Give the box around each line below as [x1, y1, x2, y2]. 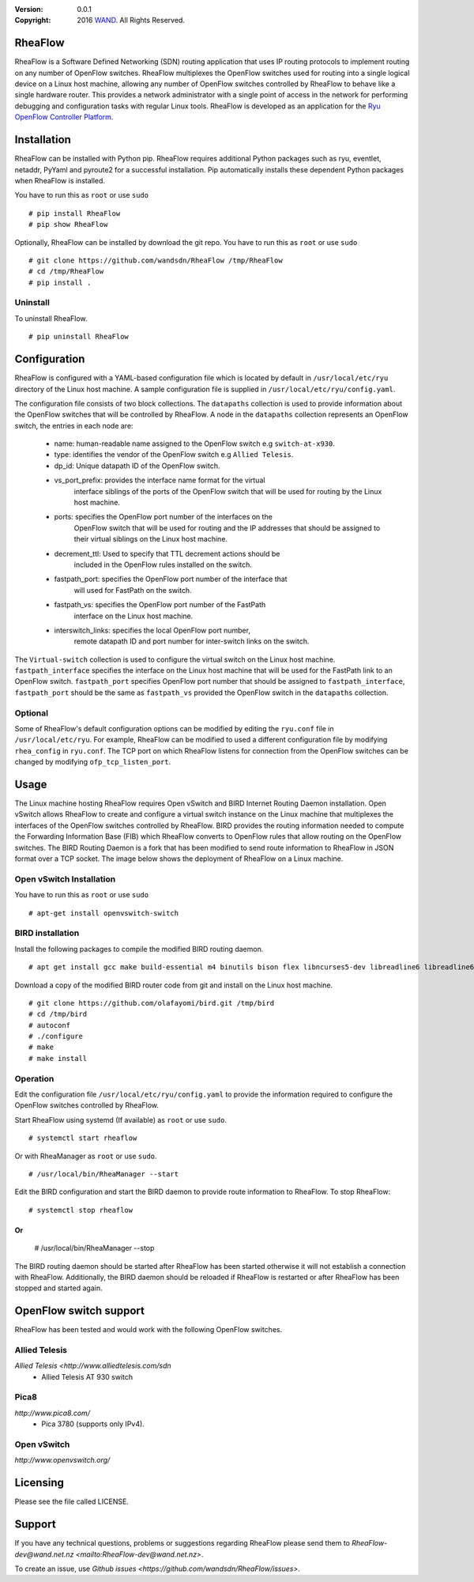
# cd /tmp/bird [28, 1010, 88, 1019]
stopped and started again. [14, 1283, 103, 1293]
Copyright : [14, 16, 51, 25]
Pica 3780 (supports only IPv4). [41, 1419, 145, 1429]
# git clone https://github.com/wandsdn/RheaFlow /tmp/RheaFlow [28, 255, 284, 265]
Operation [14, 1073, 55, 1084]
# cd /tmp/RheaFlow [28, 267, 104, 276]
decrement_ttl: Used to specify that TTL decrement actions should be [54, 549, 280, 558]
